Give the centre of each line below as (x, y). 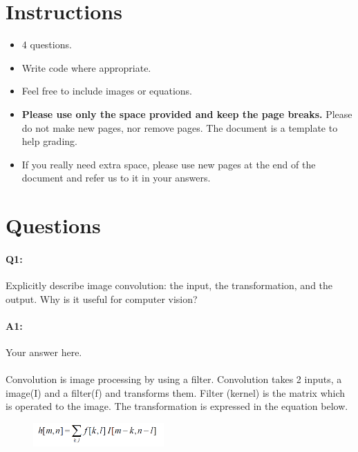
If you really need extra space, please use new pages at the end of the (169, 164)
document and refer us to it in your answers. (116, 178)
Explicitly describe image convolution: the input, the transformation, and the (169, 285)
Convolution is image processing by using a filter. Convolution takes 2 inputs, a (174, 379)
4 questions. (47, 45)
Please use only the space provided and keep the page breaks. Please (187, 114)
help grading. (49, 141)
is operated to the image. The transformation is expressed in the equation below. (177, 406)
